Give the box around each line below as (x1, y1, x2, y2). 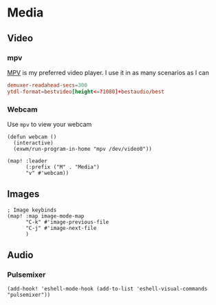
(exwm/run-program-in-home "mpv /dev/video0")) (13, 145, 153, 152)
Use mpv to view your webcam (7, 120, 92, 128)
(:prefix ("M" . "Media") (25, 163, 100, 170)
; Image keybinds (7, 207, 57, 213)
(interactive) (13, 139, 54, 146)
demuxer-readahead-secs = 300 (7, 81, 88, 89)
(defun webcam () (7, 133, 57, 140)
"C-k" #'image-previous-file (25, 218, 109, 225)
